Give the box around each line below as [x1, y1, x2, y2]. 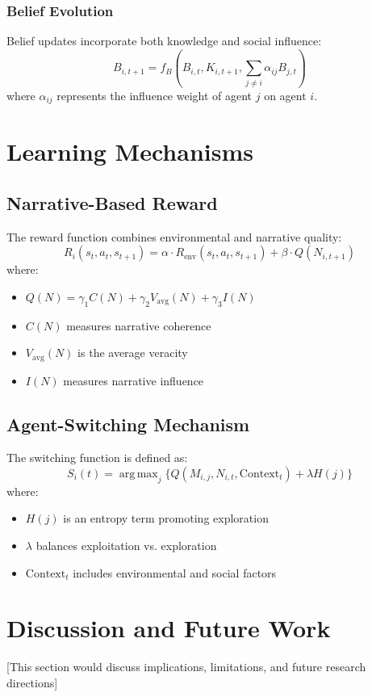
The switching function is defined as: [6, 449, 188, 466]
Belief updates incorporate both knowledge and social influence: [6, 32, 322, 49]
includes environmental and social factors [73, 564, 277, 581]
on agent [264, 86, 307, 103]
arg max [119, 468, 158, 480]
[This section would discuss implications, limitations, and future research [6, 658, 366, 675]
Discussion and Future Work [6, 611, 331, 645]
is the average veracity [77, 344, 188, 361]
